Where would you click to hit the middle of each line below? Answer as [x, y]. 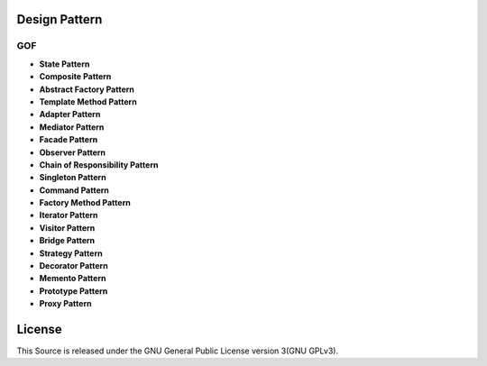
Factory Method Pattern [85, 203]
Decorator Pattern [74, 266]
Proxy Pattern [65, 304]
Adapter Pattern [70, 114]
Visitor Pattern [67, 228]
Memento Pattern [73, 279]
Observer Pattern [73, 152]
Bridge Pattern [67, 241]
